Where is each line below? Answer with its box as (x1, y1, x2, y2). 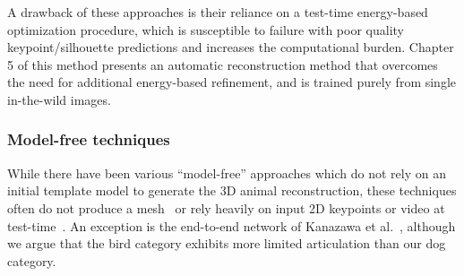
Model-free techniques (7, 128, 170, 151)
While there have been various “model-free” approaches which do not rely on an (7, 163, 446, 182)
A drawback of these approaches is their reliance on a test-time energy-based (7, 3, 428, 21)
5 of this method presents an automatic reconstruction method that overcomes (7, 55, 438, 73)
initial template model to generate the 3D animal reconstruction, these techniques (7, 181, 457, 200)
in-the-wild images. (7, 90, 111, 108)
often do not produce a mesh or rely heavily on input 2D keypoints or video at (7, 198, 445, 217)
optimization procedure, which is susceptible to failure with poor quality (7, 20, 404, 39)
